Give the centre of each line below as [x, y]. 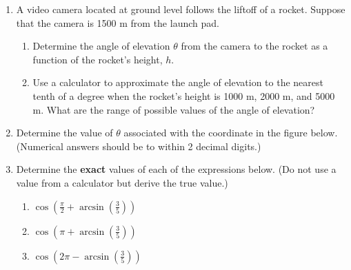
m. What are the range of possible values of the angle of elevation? [174, 109]
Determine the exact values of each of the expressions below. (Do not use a [176, 169]
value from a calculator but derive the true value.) [122, 182]
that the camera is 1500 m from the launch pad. [118, 22]
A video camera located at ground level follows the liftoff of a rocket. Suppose [181, 9]
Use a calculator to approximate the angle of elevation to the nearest [178, 82]
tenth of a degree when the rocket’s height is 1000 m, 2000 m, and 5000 [184, 95]
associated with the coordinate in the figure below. [231, 133]
